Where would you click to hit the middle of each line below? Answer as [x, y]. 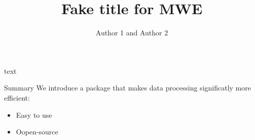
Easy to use [34, 114]
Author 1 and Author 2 [132, 33]
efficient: [17, 97]
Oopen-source [37, 132]
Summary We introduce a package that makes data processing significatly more [128, 88]
